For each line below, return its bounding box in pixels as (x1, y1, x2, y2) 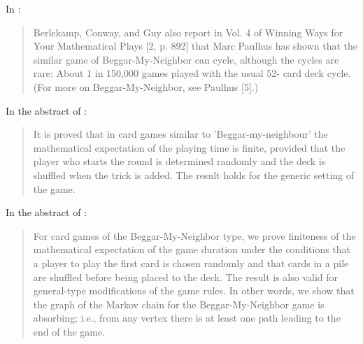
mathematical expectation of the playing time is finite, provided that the (33, 140, 346, 155)
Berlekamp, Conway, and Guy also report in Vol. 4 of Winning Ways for (33, 24, 343, 39)
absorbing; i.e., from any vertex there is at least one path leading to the (33, 310, 341, 325)
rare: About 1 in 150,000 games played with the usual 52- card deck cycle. (33, 66, 351, 80)
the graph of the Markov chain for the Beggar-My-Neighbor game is (33, 296, 325, 311)
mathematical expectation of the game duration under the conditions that (33, 242, 351, 257)
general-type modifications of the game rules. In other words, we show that (33, 283, 355, 298)
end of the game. (33, 324, 106, 338)
